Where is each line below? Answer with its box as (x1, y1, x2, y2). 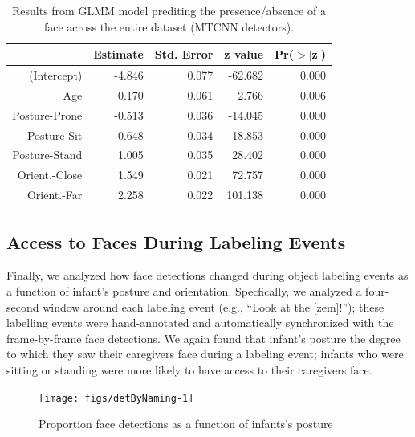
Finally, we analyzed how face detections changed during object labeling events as (6, 267, 409, 284)
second (6, 298, 39, 315)
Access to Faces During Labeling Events (6, 229, 346, 254)
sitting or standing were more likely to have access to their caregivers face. (6, 361, 372, 378)
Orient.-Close (17, 166, 83, 183)
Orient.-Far (26, 186, 83, 203)
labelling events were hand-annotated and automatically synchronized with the (6, 314, 394, 331)
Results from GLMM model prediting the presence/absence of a (11, 2, 326, 18)
